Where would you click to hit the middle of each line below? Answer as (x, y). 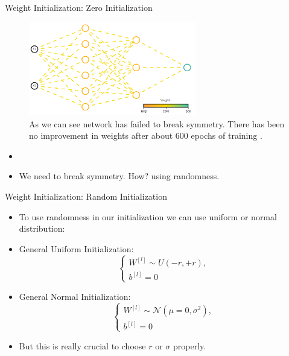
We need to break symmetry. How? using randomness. (119, 176)
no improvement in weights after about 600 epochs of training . (146, 135)
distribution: (42, 228)
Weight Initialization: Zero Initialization (79, 7)
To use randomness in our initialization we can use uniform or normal (148, 216)
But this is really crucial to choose (82, 345)
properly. (189, 345)
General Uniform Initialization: (76, 248)
